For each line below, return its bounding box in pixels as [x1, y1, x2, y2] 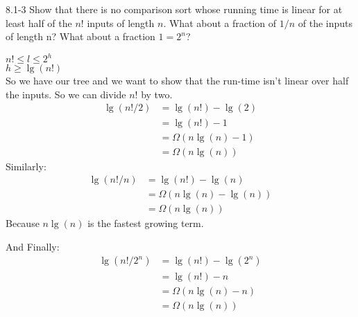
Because [6, 216, 40, 230]
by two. [141, 87, 173, 101]
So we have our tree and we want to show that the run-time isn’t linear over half [6, 73, 349, 88]
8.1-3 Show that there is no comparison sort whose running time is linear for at [6, 2, 343, 16]
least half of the [6, 15, 72, 30]
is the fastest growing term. [87, 216, 204, 230]
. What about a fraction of [163, 15, 277, 30]
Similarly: [6, 158, 46, 173]
